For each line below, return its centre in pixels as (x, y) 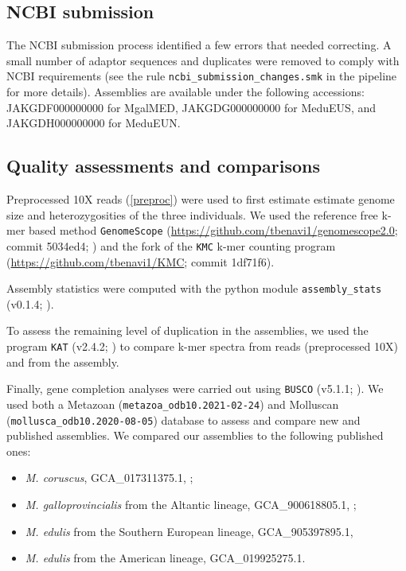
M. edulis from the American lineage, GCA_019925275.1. (165, 558)
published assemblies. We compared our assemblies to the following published (195, 435)
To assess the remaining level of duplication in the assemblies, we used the (187, 330)
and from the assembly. (63, 361)
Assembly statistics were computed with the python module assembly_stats (194, 288)
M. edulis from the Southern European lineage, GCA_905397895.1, (189, 531)
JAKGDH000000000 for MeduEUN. (94, 123)
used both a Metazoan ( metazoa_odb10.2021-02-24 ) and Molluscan (173, 404)
